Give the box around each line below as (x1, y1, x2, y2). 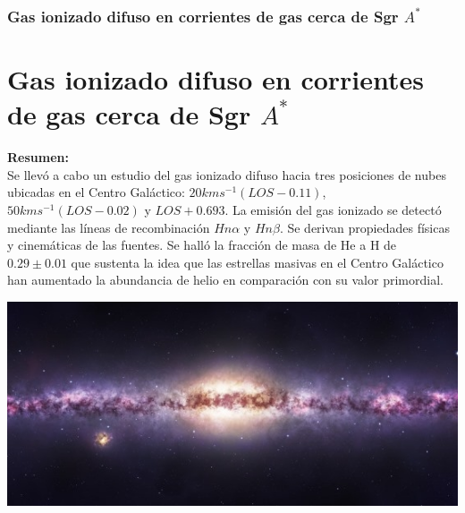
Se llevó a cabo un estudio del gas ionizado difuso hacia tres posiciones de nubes (7, 165, 446, 184)
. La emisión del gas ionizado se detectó (224, 200, 442, 218)
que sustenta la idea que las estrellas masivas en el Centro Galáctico (71, 252, 444, 271)
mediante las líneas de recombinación (7, 218, 210, 236)
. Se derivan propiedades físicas (279, 218, 450, 236)
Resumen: (7, 148, 69, 167)
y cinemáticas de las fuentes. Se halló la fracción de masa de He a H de (7, 235, 397, 254)
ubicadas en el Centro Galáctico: (7, 183, 185, 201)
